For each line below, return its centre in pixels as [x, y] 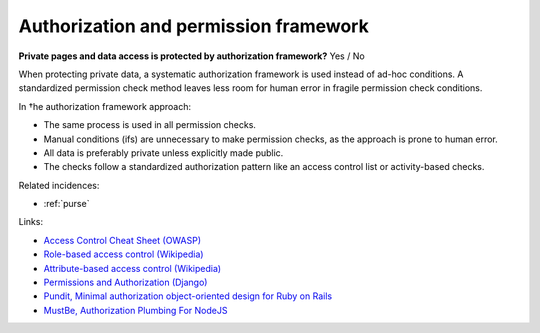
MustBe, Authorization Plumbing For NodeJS [135, 310]
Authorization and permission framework [193, 26]
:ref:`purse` [66, 204]
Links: [31, 222]
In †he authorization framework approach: [105, 106]
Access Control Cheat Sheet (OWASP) [122, 240]
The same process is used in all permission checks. [150, 125]
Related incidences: [59, 185]
